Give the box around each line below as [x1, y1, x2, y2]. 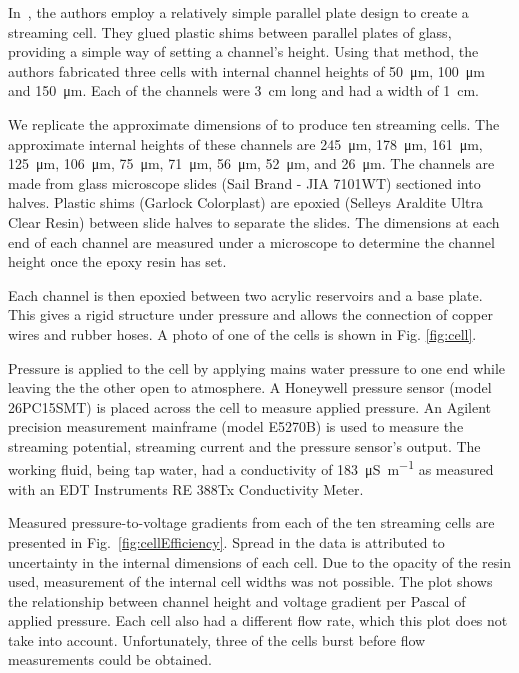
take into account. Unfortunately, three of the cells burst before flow [8, 629, 426, 650]
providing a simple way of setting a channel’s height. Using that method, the [8, 41, 479, 62]
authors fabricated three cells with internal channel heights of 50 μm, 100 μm [8, 60, 486, 81]
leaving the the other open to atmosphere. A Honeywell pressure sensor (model [8, 377, 492, 398]
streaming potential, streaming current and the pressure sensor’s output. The [8, 435, 481, 456]
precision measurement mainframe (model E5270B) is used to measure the [8, 416, 464, 437]
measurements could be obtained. [8, 649, 212, 670]
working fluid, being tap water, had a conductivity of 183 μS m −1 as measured [8, 456, 494, 480]
